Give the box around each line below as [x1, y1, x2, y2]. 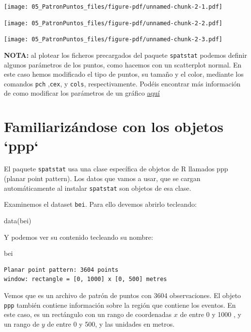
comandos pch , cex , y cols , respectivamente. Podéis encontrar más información [4, 78, 241, 88]
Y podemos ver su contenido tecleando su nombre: [4, 232, 153, 242]
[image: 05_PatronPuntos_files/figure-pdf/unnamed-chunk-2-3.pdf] [4, 36, 223, 43]
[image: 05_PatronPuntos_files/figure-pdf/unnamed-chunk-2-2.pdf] [4, 19, 223, 27]
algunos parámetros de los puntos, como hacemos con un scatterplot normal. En [4, 59, 242, 69]
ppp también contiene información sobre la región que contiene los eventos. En [4, 299, 236, 310]
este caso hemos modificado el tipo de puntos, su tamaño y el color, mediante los [4, 69, 244, 79]
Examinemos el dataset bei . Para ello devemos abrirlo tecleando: [4, 199, 197, 209]
